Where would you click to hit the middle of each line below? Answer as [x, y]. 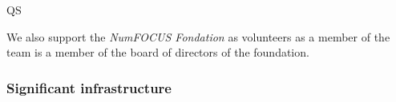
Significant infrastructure [89, 87]
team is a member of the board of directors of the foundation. [158, 52]
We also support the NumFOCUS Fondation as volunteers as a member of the [198, 36]
